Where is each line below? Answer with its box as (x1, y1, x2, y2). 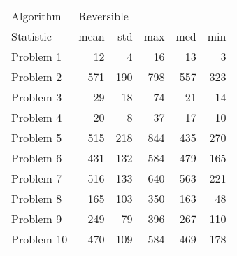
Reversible (78, 8, 129, 24)
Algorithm (11, 8, 62, 24)
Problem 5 (11, 129, 62, 145)
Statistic (11, 28, 52, 44)
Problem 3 (11, 89, 62, 105)
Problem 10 (11, 231, 68, 247)
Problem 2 (11, 69, 62, 85)
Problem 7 (11, 170, 62, 186)
